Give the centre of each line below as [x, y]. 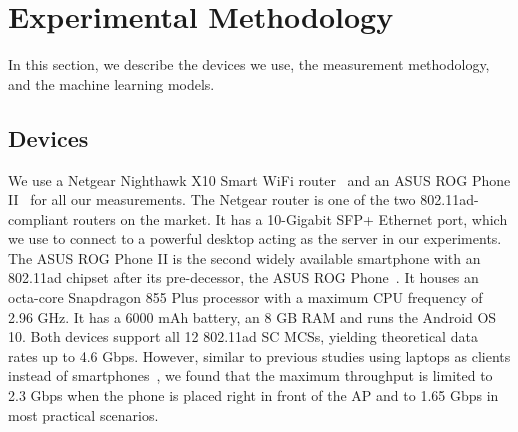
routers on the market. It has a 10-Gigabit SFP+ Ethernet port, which [290, 218]
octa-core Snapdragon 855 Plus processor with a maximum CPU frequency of [245, 297]
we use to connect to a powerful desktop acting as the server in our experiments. [255, 238]
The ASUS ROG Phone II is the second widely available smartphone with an [244, 257]
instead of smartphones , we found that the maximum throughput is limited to [250, 375]
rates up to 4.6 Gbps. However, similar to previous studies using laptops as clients [259, 355]
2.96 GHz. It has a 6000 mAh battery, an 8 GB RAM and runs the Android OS [252, 316]
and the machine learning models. [111, 83]
